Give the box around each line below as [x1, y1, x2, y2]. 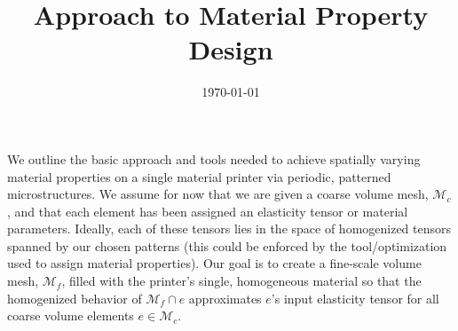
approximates [188, 288, 262, 307]
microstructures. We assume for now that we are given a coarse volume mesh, [7, 185, 429, 203]
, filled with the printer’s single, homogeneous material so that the [61, 272, 422, 290]
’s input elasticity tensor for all [271, 288, 439, 307]
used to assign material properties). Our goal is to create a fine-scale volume [7, 254, 422, 272]
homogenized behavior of [7, 288, 142, 307]
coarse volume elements [7, 306, 134, 325]
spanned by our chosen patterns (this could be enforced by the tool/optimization [7, 236, 447, 255]
